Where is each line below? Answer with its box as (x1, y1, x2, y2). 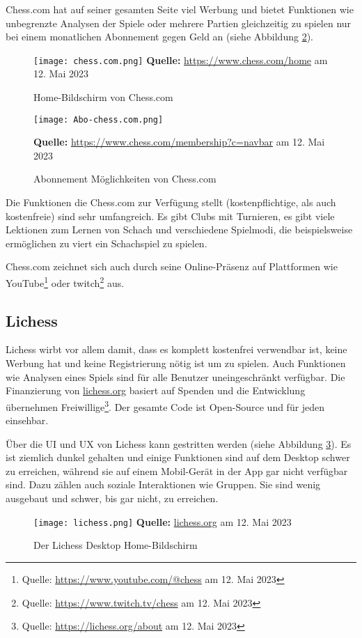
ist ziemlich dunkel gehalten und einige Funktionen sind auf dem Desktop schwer (6, 450, 350, 465)
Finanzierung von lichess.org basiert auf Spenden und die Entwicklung (6, 383, 306, 398)
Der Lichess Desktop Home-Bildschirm (33, 538, 198, 552)
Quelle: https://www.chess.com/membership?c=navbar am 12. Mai (33, 134, 325, 149)
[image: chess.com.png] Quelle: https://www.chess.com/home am (33, 52, 328, 67)
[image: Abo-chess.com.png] (33, 114, 164, 125)
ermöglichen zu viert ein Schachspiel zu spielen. (6, 235, 207, 250)
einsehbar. (6, 413, 49, 428)
